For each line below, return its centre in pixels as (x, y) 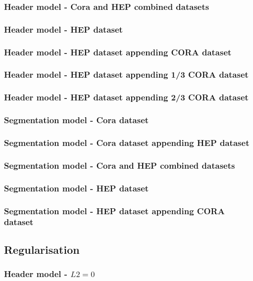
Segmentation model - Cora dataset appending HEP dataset (127, 142)
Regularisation (42, 249)
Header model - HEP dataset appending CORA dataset (118, 52)
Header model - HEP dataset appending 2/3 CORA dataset (126, 97)
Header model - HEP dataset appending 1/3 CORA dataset (126, 74)
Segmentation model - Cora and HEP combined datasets (120, 165)
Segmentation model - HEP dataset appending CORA (114, 211)
